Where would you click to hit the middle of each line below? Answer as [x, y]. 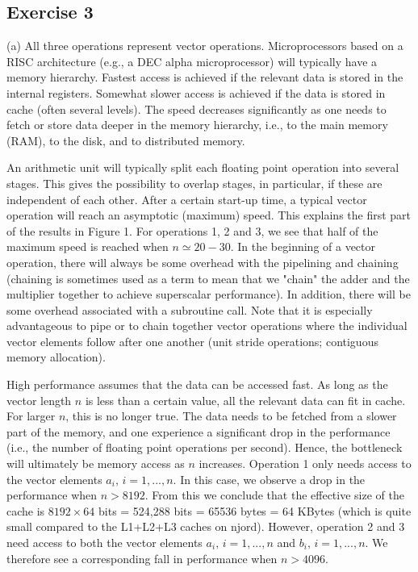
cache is [26, 510]
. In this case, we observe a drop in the [269, 479]
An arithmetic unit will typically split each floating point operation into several [203, 167]
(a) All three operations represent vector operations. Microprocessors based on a [205, 46]
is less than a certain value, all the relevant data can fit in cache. [245, 400]
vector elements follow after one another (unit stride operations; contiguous [192, 341]
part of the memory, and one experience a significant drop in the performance [199, 431]
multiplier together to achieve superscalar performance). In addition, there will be [209, 294]
